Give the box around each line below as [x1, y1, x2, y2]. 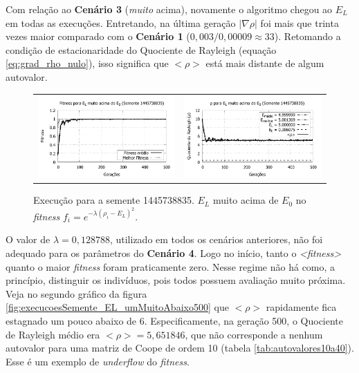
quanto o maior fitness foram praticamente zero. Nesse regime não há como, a [6, 259, 335, 274]
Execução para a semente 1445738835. [33, 193, 194, 207]
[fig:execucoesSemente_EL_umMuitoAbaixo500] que [6, 300, 229, 314]
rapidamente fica [266, 300, 337, 314]
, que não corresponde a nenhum [185, 327, 323, 341]
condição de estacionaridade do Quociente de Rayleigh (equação [6, 42, 277, 57]
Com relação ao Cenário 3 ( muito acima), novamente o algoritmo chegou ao [6, 2, 333, 16]
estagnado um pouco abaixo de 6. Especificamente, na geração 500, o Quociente [6, 314, 344, 328]
